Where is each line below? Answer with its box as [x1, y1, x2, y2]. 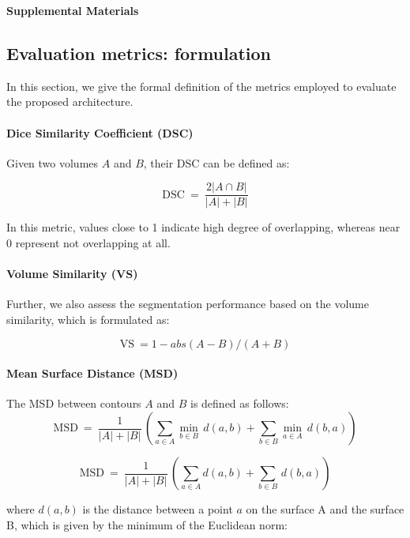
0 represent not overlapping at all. [6, 235, 171, 251]
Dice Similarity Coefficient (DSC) [6, 124, 194, 141]
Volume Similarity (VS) [6, 265, 138, 282]
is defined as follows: [190, 395, 289, 412]
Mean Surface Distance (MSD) [6, 365, 179, 382]
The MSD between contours [6, 395, 141, 412]
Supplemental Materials [6, 2, 139, 18]
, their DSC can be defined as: [143, 154, 290, 171]
